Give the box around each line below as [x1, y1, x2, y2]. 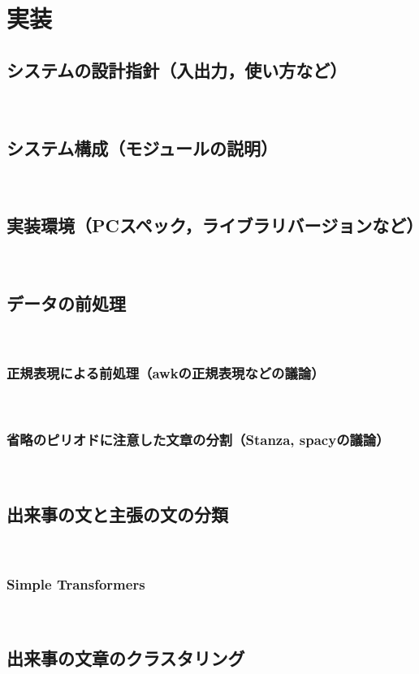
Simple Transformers [6, 573, 145, 594]
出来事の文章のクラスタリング [6, 646, 245, 671]
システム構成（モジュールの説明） [6, 135, 278, 160]
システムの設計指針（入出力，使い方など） [6, 57, 348, 82]
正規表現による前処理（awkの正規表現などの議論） [6, 363, 325, 383]
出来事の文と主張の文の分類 [6, 501, 228, 526]
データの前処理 [6, 291, 126, 316]
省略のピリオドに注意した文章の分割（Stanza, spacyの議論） [6, 430, 390, 450]
